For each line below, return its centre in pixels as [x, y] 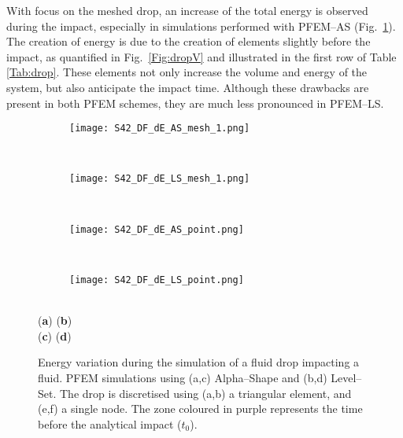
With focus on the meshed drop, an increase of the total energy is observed [187, 10]
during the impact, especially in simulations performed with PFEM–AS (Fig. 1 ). [201, 26]
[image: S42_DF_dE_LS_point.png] [157, 280]
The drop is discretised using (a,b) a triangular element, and [205, 393]
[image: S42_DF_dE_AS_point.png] [157, 229]
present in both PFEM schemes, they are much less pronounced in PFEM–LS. [195, 103]
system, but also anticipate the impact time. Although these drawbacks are [188, 87]
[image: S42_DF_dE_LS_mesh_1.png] [160, 179]
